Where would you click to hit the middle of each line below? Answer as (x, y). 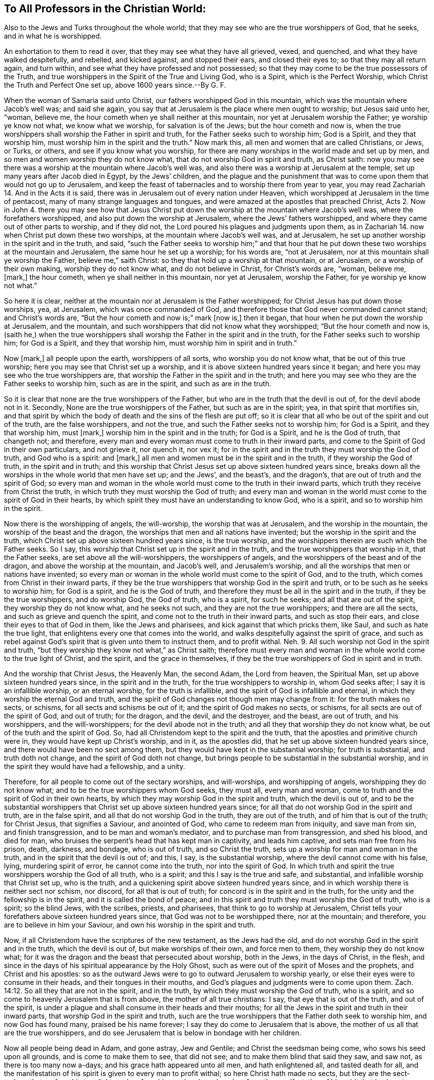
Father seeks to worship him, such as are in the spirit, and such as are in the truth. (138, 384)
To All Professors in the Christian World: (105, 9)
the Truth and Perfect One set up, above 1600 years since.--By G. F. (115, 85)
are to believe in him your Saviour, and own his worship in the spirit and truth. (130, 925)
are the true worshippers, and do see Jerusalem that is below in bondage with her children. (153, 1033)
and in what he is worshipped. (53, 36)
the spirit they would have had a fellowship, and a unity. (95, 767)
